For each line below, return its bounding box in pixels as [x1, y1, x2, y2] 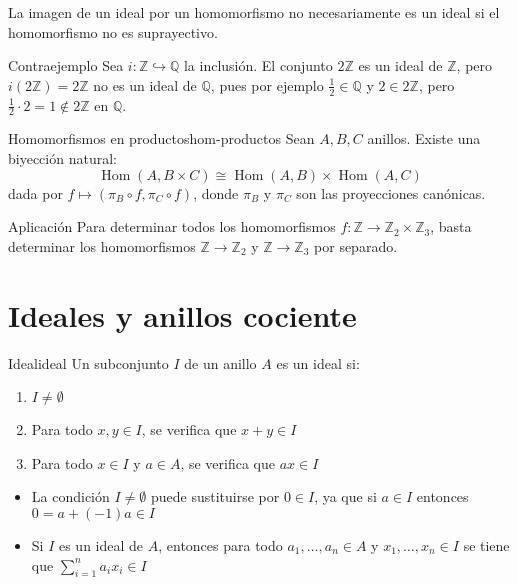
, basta [430, 216, 472, 237]
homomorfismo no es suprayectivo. [8, 21, 218, 42]
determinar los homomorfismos [8, 235, 196, 256]
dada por [8, 182, 63, 203]
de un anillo [184, 352, 257, 373]
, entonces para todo [158, 534, 283, 555]
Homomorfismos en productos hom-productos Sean [8, 128, 315, 149]
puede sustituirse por [150, 486, 280, 507]
